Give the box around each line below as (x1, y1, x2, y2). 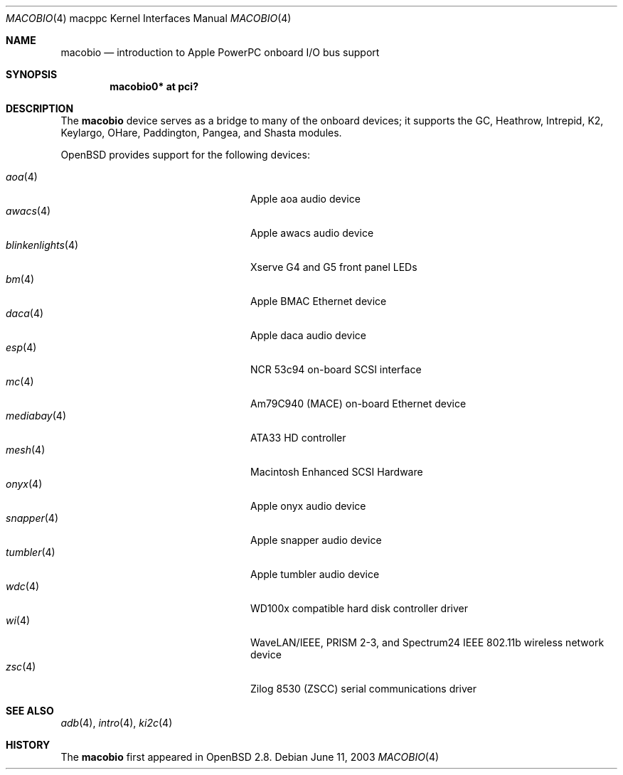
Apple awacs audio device (250, 227, 374, 239)
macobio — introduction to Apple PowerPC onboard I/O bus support (60, 46, 380, 58)
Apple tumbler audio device (250, 568, 380, 580)
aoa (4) (6, 171, 38, 183)
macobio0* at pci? (110, 80, 198, 92)
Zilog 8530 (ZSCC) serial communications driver (250, 683, 477, 695)
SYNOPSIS (6, 68, 58, 80)
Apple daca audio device (250, 329, 366, 341)
